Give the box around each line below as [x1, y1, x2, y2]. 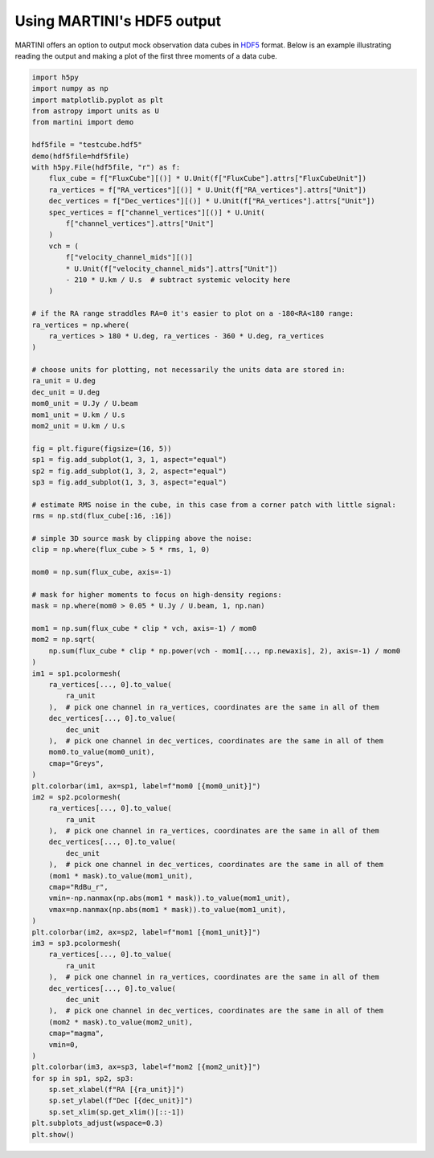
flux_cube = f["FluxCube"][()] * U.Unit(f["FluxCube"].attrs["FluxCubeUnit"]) [48, 174, 367, 183]
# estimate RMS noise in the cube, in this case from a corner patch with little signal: [31, 500, 397, 509]
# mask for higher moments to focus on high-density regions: [31, 590, 282, 599]
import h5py [31, 72, 80, 82]
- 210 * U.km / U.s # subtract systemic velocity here [65, 275, 291, 284]
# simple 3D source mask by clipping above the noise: [31, 534, 252, 542]
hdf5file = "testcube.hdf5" [31, 141, 142, 149]
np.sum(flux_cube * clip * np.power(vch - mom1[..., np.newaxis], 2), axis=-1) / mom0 [48, 646, 401, 655]
